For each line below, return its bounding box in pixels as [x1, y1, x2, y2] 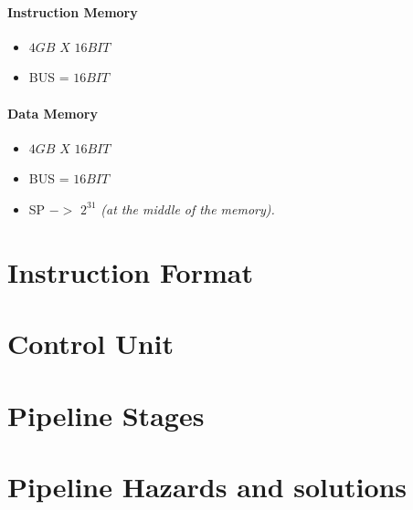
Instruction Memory [7, 2, 138, 21]
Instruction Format [7, 253, 253, 290]
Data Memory [7, 103, 98, 122]
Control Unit [7, 325, 175, 362]
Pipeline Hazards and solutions [7, 467, 408, 505]
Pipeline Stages [7, 396, 205, 433]
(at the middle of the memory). [101, 199, 275, 218]
